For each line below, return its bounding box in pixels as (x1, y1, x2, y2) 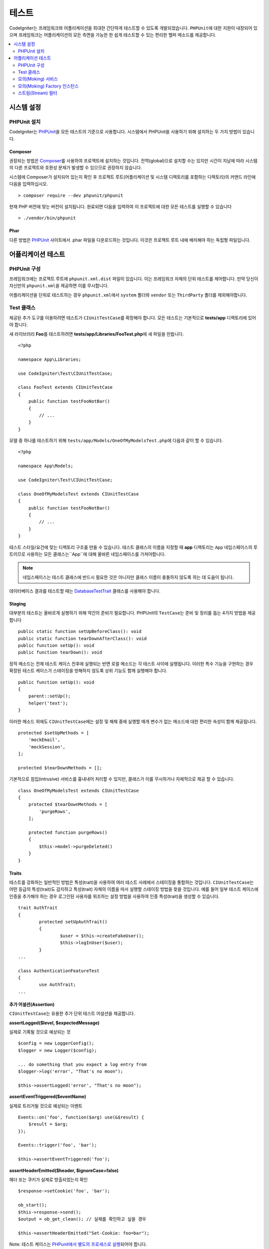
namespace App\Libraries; (18, 356, 82, 362)
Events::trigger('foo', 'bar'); (18, 1142, 97, 1148)
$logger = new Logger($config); (18, 1047, 97, 1053)
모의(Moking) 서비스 (18, 76, 58, 82)
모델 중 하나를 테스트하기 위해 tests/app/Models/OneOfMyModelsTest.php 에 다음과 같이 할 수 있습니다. (9, 438, 223, 444)
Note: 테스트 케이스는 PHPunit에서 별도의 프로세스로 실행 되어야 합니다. (9, 1242, 147, 1248)
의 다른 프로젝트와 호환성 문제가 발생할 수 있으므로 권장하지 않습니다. (9, 165, 142, 171)
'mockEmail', (28, 737, 60, 743)
